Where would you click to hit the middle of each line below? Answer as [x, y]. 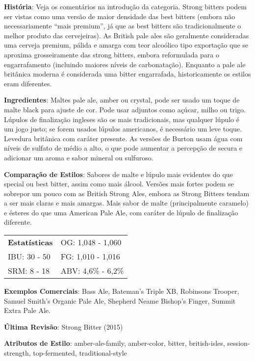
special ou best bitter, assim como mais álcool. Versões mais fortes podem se [119, 184]
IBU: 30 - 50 [29, 257]
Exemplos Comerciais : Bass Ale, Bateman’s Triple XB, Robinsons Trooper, [122, 291]
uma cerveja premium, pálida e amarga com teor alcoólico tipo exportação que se [126, 45]
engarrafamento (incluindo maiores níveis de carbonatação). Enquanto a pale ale [125, 64]
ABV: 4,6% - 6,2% [92, 271]
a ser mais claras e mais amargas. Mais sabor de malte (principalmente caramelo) [126, 203]
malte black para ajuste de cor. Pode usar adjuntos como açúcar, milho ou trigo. [125, 109]
